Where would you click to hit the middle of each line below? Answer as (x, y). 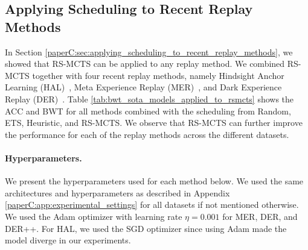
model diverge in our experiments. (68, 240)
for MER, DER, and (260, 216)
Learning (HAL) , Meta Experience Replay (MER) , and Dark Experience (143, 87)
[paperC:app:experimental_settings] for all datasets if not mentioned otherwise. (152, 205)
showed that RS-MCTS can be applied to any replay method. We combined (145, 64)
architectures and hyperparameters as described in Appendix (117, 192)
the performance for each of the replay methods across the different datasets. (147, 134)
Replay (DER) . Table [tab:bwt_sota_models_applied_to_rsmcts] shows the (149, 98)
